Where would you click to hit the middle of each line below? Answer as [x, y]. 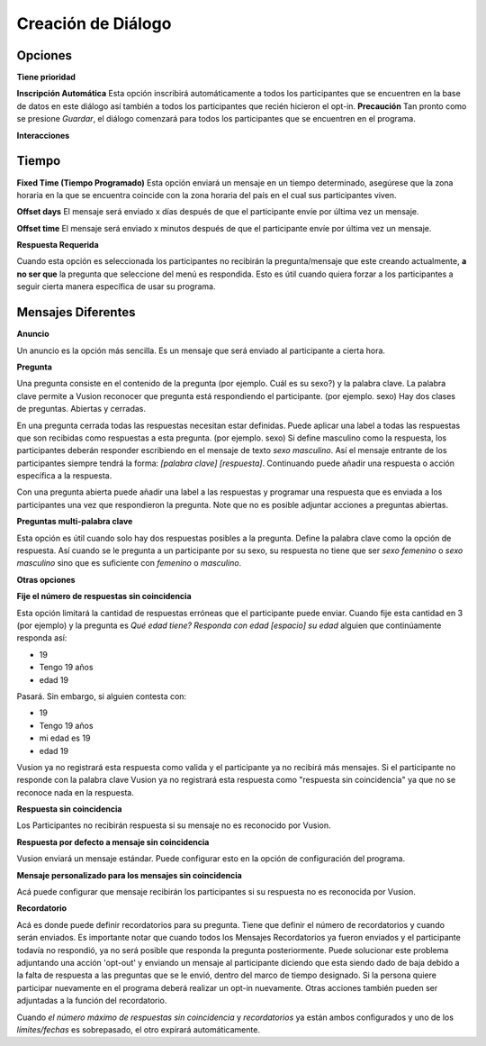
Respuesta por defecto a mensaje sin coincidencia [113, 841]
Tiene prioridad [46, 77]
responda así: [42, 638]
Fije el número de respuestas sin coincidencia [104, 596]
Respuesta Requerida [58, 245]
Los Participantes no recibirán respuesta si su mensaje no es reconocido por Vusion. [174, 825]
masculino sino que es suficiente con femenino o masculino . [129, 563]
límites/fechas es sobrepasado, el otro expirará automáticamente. [139, 1029]
